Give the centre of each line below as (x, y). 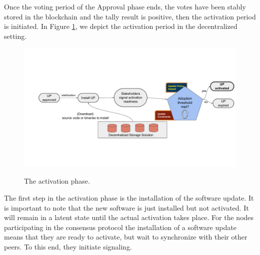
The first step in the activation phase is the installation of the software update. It (129, 198)
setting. (15, 36)
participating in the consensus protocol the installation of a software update (120, 227)
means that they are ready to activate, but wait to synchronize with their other (126, 237)
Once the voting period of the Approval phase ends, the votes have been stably (125, 6)
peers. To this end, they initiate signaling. (68, 247)
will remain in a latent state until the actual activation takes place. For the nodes (129, 217)
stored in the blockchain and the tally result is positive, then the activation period (130, 16)
